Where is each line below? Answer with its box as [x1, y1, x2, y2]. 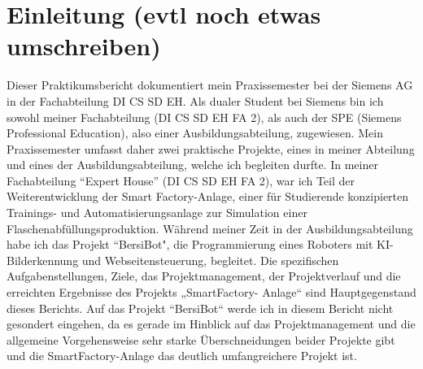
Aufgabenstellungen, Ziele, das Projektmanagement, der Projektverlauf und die [7, 267, 401, 284]
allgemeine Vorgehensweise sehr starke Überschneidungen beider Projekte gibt [7, 331, 395, 348]
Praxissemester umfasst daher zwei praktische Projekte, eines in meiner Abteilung [7, 140, 415, 157]
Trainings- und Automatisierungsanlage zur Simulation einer [7, 204, 307, 221]
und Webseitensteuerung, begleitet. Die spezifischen [81, 251, 339, 268]
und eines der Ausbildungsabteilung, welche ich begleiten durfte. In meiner [7, 156, 378, 173]
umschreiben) [7, 29, 161, 63]
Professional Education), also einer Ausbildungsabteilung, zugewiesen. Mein [7, 124, 383, 141]
